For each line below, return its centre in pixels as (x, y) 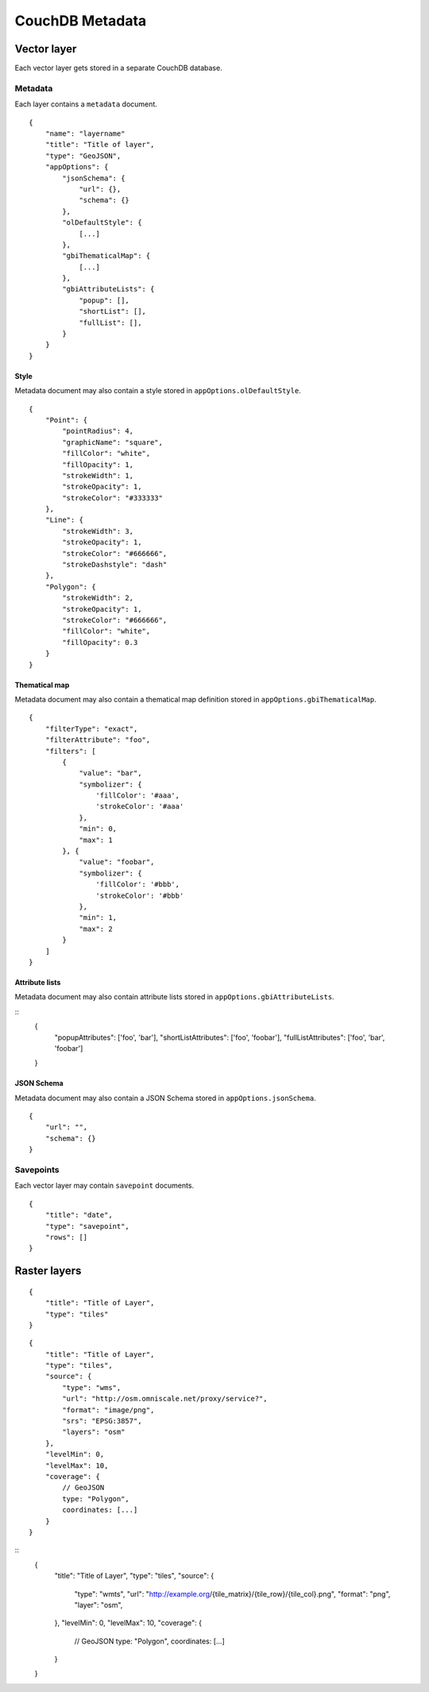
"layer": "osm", (99, 1605)
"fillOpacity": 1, (98, 464)
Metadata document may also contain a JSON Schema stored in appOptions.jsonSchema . (166, 1098)
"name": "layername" (85, 133)
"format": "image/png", (108, 1410)
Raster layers (48, 1271)
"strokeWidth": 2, (98, 598)
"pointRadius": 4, (98, 431)
